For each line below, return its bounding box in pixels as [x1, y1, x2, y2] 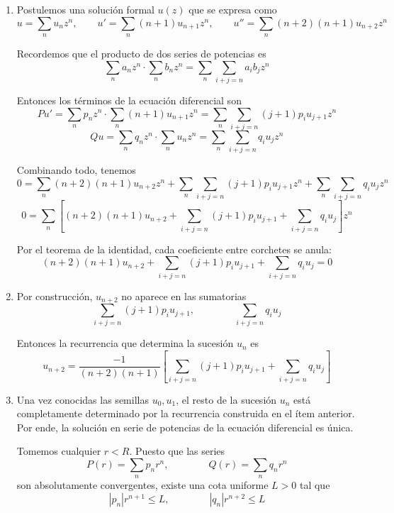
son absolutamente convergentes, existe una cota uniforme [16, 478, 269, 492]
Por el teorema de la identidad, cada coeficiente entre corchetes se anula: [16, 241, 332, 256]
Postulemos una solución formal [16, 2, 154, 16]
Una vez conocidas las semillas [16, 392, 149, 407]
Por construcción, [16, 288, 93, 303]
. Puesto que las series [129, 443, 225, 458]
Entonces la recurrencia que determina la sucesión [16, 336, 234, 351]
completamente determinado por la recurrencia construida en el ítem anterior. [16, 406, 355, 421]
